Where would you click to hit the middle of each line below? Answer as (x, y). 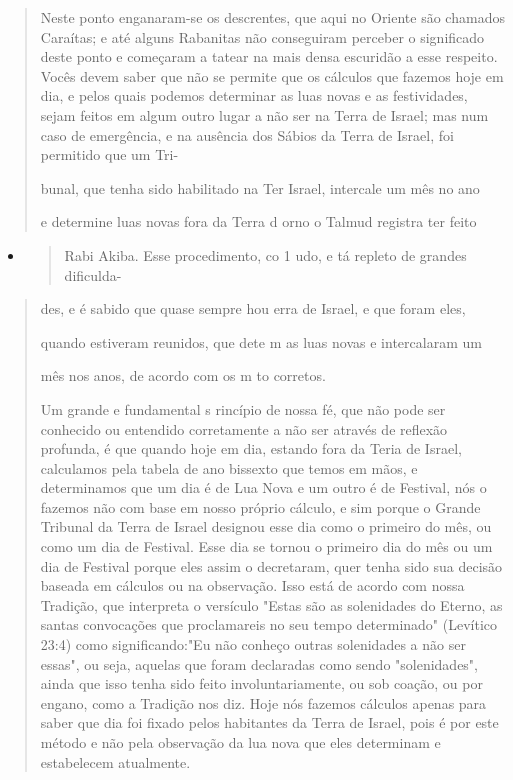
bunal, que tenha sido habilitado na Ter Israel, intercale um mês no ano (260, 187)
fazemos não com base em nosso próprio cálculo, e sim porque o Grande (260, 506)
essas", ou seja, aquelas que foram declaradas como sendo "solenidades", (259, 663)
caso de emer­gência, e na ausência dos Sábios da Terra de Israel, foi (247, 134)
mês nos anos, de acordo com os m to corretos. (183, 375)
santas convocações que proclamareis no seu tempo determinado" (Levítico (269, 624)
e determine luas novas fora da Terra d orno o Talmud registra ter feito (258, 221)
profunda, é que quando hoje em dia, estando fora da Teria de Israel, (251, 448)
